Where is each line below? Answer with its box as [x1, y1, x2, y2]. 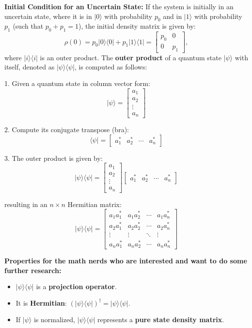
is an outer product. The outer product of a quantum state [40, 52, 221, 62]
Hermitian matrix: [67, 199, 122, 209]
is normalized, [33, 314, 75, 324]
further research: [4, 265, 62, 275]
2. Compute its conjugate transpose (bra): [4, 124, 129, 135]
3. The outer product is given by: [4, 153, 103, 163]
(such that [13, 21, 44, 31]
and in [163, 11, 182, 21]
